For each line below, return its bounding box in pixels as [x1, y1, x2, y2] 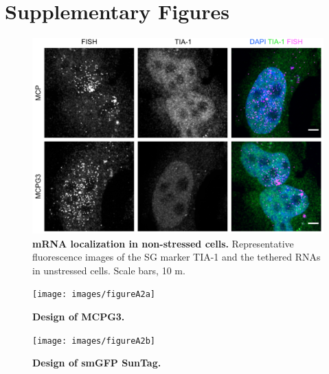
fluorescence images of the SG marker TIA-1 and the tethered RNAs [32, 250, 321, 264]
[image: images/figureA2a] [32, 289, 155, 300]
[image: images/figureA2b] [32, 335, 155, 346]
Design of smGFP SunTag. [32, 355, 161, 370]
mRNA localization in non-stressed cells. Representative [32, 236, 294, 250]
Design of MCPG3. [32, 309, 125, 324]
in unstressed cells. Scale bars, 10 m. [32, 263, 185, 277]
